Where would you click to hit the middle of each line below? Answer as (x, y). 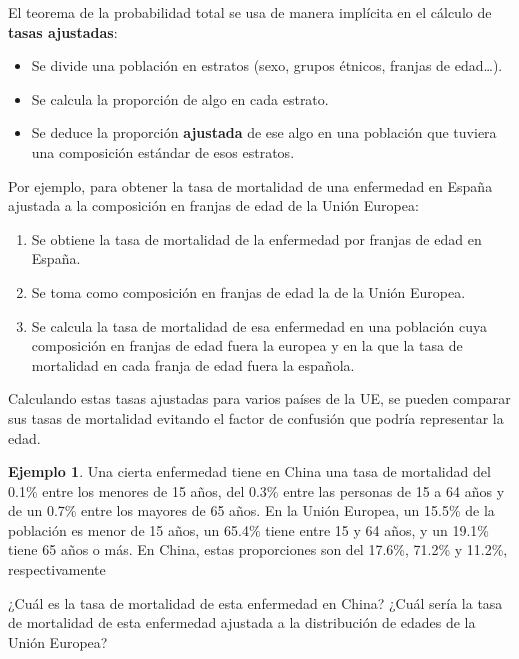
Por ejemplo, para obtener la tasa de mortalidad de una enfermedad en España (250, 185)
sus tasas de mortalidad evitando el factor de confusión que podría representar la (256, 417)
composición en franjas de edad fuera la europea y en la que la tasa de (247, 345)
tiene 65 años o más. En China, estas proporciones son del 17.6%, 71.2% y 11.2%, (258, 549)
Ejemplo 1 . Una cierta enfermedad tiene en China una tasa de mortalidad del (249, 471)
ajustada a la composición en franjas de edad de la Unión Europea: (213, 205)
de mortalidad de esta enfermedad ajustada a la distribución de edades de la (242, 622)
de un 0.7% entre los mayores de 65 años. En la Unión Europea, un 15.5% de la (251, 510)
